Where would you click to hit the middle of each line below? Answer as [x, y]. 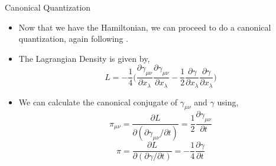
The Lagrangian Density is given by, [84, 58]
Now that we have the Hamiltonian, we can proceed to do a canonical [145, 27]
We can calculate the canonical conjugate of [98, 102]
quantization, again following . [73, 39]
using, [228, 102]
